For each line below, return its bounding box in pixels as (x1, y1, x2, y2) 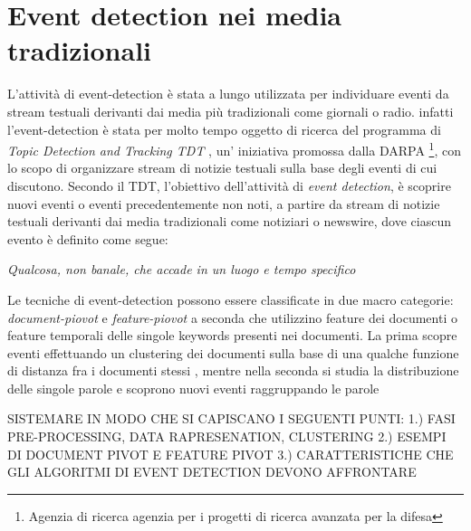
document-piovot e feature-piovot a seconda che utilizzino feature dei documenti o (7, 308, 457, 327)
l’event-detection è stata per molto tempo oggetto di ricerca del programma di (7, 119, 441, 138)
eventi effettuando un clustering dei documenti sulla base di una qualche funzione (7, 343, 459, 362)
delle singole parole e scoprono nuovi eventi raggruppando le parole (7, 378, 380, 397)
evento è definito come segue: (7, 229, 168, 248)
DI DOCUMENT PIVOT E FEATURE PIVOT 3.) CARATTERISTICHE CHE (7, 444, 454, 463)
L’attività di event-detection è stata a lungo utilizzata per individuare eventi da (7, 84, 449, 103)
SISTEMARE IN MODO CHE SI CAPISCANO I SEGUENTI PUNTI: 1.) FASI (7, 409, 456, 428)
